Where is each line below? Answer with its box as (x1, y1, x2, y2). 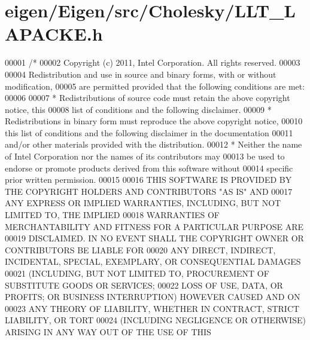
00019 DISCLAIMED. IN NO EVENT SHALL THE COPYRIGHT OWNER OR (5, 232, 304, 244)
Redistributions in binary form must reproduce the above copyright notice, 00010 (5, 115, 303, 127)
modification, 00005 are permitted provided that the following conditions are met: (5, 79, 305, 92)
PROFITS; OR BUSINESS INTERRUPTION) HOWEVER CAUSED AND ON (5, 290, 300, 303)
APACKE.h (5, 22, 103, 46)
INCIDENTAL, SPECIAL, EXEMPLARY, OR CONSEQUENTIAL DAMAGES (5, 255, 301, 268)
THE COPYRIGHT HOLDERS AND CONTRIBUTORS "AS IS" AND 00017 (5, 185, 293, 197)
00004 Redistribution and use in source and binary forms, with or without (5, 68, 276, 80)
